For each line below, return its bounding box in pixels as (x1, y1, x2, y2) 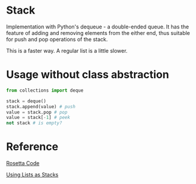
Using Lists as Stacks (6, 171, 59, 178)
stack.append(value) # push (6, 104, 76, 109)
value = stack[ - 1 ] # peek (6, 115, 70, 121)
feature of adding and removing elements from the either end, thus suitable (6, 29, 190, 36)
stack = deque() (6, 98, 46, 104)
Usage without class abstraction (6, 68, 169, 82)
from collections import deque (6, 87, 84, 93)
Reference (6, 140, 58, 154)
